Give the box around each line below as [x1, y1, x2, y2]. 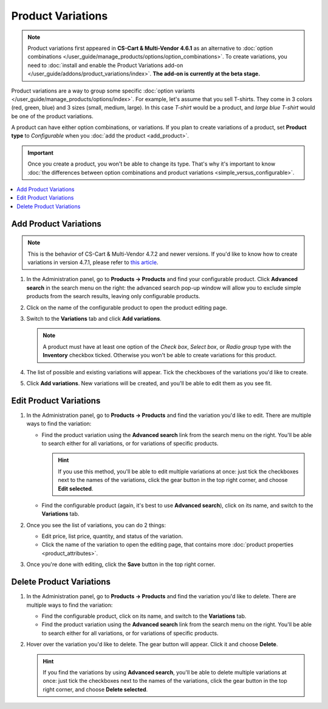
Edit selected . [58, 484, 94, 492]
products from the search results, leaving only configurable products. [26, 293, 200, 300]
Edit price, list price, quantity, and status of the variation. [41, 533, 183, 540]
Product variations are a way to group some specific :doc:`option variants [11, 87, 196, 94]
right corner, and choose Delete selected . [43, 685, 148, 693]
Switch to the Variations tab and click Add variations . [26, 315, 162, 322]
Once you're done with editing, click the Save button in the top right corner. [26, 561, 216, 568]
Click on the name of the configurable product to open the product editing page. [26, 304, 228, 311]
